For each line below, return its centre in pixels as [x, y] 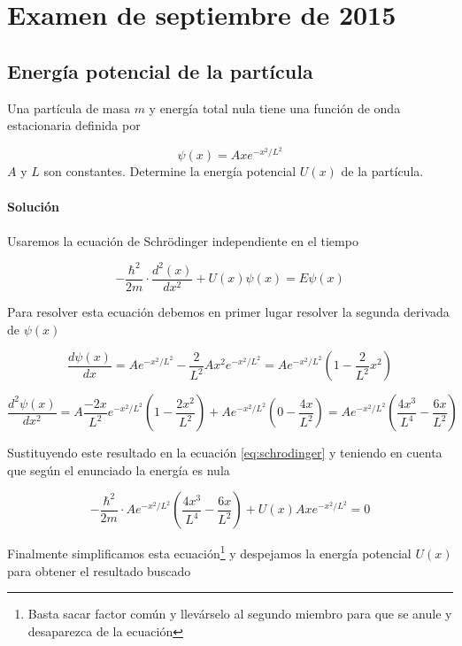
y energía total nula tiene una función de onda [275, 108]
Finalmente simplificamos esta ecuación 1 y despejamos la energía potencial [209, 552]
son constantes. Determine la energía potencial [170, 171]
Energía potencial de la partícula [160, 70]
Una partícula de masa [69, 108]
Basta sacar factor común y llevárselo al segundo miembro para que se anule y [240, 614]
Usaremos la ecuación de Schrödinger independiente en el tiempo [183, 240]
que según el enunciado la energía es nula [119, 469]
